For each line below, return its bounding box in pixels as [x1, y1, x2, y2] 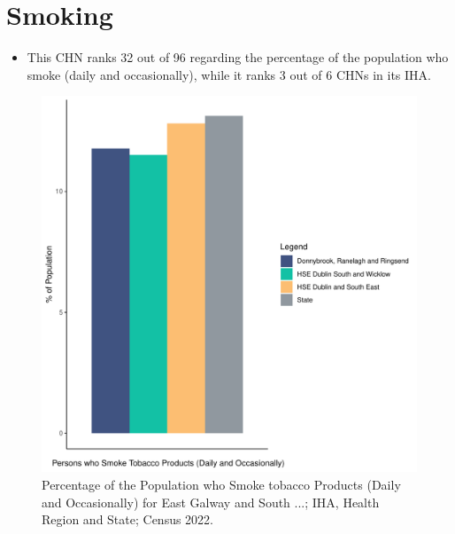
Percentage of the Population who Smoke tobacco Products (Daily [42, 475, 401, 493]
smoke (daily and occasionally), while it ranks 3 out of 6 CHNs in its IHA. [27, 65, 431, 83]
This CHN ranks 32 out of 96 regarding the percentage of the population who [27, 48, 449, 67]
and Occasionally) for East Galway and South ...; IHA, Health [42, 492, 380, 511]
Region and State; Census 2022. [42, 510, 214, 529]
